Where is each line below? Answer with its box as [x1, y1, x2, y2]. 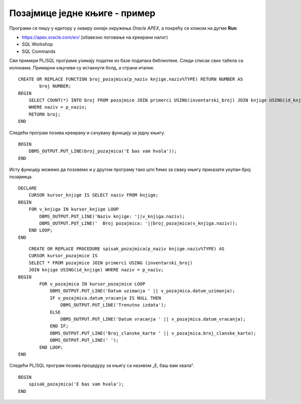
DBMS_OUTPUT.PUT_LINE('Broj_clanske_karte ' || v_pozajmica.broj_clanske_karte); [50, 330, 256, 336]
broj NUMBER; [39, 83, 71, 89]
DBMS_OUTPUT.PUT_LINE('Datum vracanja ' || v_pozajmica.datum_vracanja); [60, 317, 246, 322]
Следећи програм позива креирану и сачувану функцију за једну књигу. [9, 130, 165, 136]
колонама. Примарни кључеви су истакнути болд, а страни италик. [9, 64, 155, 70]
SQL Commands [22, 48, 56, 54]
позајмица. [9, 173, 33, 179]
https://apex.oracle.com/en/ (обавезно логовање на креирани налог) [22, 34, 168, 40]
